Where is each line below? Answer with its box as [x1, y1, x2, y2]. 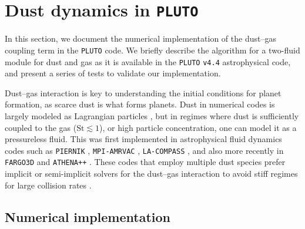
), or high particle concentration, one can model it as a [99, 121, 297, 133]
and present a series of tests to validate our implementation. [5, 67, 221, 79]
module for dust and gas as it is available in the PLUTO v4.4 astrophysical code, [5, 55, 291, 68]
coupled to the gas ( [5, 121, 77, 133]
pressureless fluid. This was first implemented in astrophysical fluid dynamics [5, 133, 282, 145]
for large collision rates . [5, 179, 92, 191]
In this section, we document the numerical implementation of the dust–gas [5, 32, 276, 45]
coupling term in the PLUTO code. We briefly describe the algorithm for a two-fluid [5, 43, 300, 56]
